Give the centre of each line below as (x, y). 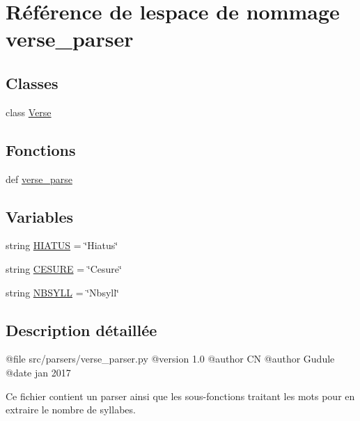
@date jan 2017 (38, 372)
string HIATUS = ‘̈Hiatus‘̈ (62, 245)
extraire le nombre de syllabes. (71, 410)
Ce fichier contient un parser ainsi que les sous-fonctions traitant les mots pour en (180, 396)
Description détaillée (81, 329)
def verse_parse (39, 178)
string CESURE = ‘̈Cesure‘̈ (64, 268)
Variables (40, 216)
